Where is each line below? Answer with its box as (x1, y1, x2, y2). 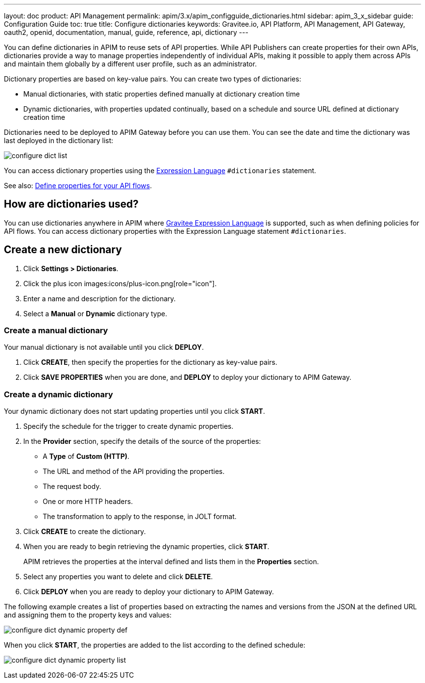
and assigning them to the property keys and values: (4, 611, 172, 619)
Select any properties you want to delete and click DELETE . (23, 572, 213, 581)
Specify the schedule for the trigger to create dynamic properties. (23, 422, 234, 431)
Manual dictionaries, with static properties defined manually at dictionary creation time (23, 90, 300, 98)
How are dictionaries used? (4, 198, 139, 211)
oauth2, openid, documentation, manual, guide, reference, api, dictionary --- (4, 28, 248, 36)
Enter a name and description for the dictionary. (23, 294, 176, 303)
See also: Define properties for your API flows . (4, 181, 152, 190)
